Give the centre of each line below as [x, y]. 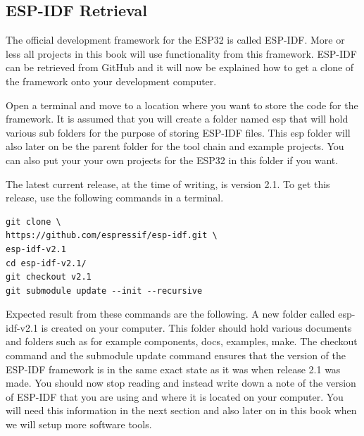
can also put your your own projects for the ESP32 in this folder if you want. [172, 160]
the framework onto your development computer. [111, 81]
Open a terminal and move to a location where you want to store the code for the [182, 105]
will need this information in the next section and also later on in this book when [181, 410]
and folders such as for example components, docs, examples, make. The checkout [182, 341]
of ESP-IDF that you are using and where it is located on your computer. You [175, 396]
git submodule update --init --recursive [104, 291]
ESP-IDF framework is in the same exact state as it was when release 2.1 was [173, 369]
